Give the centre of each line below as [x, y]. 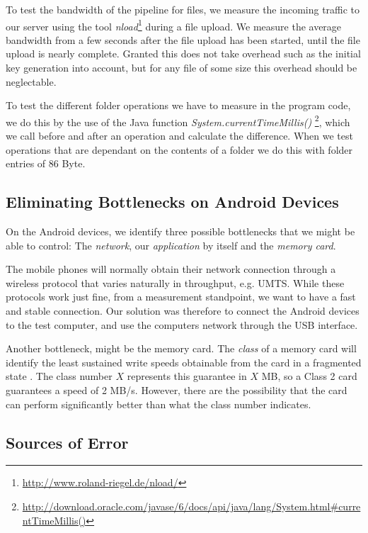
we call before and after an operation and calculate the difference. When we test [179, 136]
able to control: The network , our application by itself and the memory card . [171, 245]
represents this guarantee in [187, 376]
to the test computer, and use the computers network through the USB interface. [182, 324]
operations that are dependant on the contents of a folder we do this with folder [179, 149]
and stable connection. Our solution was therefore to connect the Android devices [183, 311]
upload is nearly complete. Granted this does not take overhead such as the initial [183, 54]
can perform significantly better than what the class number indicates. [159, 404]
